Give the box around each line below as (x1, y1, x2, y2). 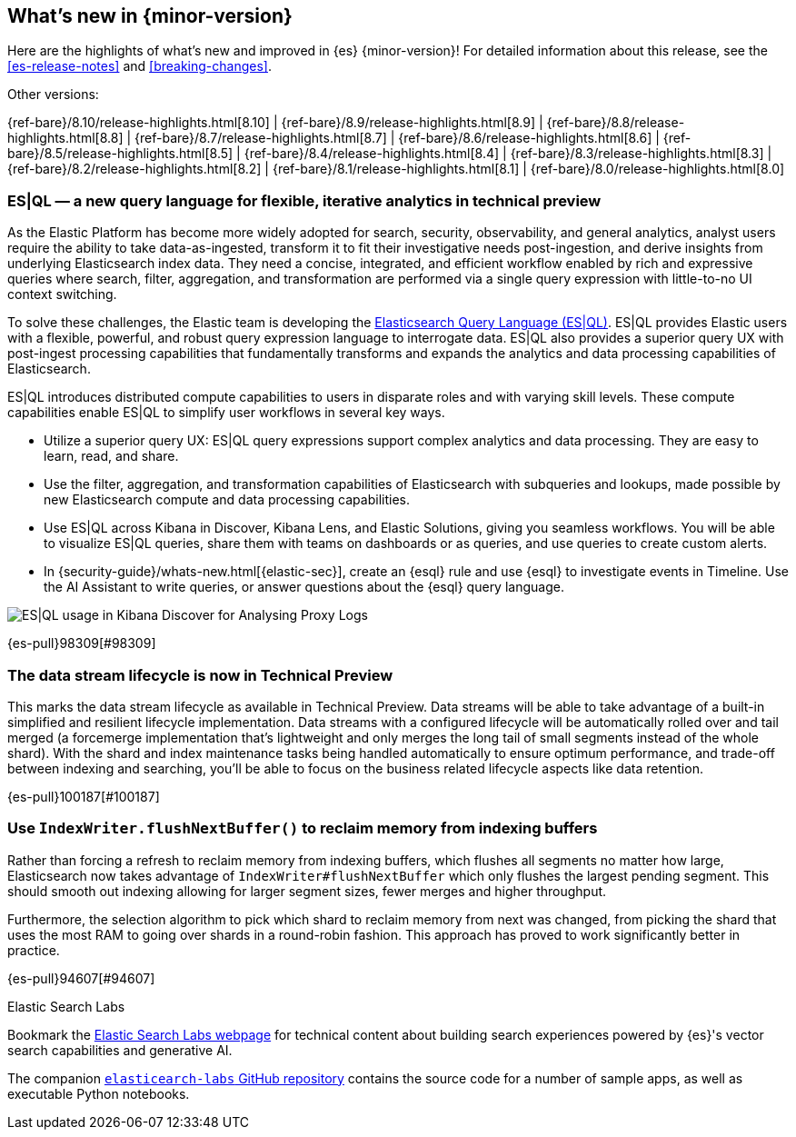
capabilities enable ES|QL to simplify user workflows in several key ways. (7, 404, 445, 421)
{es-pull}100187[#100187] (7, 788, 160, 804)
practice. (7, 942, 60, 958)
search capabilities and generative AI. (7, 1042, 233, 1058)
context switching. (7, 286, 117, 303)
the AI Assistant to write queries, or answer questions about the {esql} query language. (44, 579, 564, 595)
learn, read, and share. (44, 448, 179, 464)
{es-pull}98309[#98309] (7, 635, 156, 652)
